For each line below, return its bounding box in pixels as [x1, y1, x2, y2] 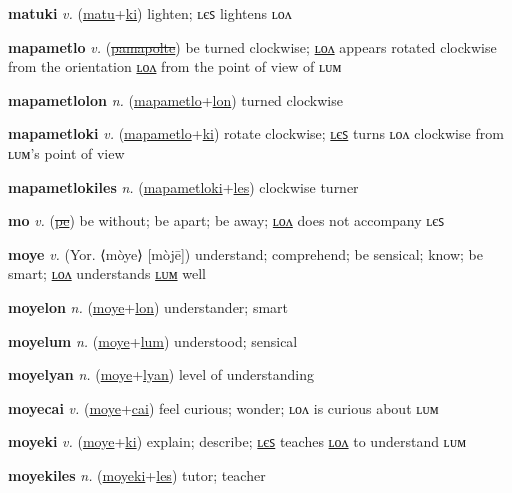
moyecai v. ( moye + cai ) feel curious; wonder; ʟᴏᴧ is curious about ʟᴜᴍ [8, 397, 439, 418]
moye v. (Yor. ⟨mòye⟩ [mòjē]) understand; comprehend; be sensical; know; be [8, 243, 483, 264]
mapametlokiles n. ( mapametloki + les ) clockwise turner [8, 176, 359, 197]
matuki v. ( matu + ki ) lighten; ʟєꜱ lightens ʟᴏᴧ [8, 3, 292, 23]
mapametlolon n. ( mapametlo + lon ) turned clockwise [8, 89, 343, 110]
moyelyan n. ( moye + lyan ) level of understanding [8, 364, 314, 385]
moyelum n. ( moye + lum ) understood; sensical [8, 330, 298, 351]
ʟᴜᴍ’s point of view [8, 142, 125, 163]
